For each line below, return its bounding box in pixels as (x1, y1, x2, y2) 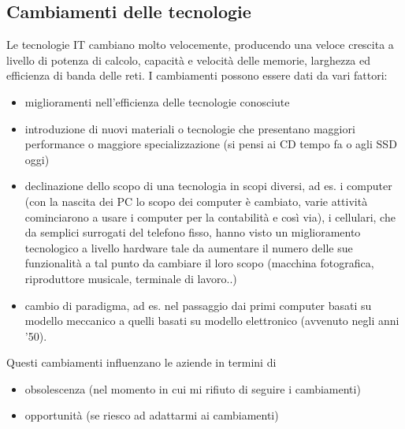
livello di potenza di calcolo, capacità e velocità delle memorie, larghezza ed (6, 51, 371, 68)
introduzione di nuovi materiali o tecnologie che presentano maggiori (24, 120, 355, 136)
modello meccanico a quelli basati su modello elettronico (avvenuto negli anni (24, 312, 399, 329)
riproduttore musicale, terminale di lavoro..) (24, 270, 237, 286)
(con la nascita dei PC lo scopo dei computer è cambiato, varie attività (24, 192, 368, 209)
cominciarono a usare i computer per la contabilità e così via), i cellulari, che (24, 208, 396, 225)
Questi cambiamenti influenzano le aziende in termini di (6, 354, 277, 371)
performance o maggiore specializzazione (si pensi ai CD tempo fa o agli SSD (24, 136, 397, 152)
